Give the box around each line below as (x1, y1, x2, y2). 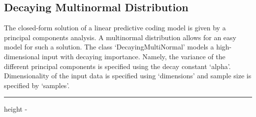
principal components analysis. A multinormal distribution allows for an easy (4, 32, 236, 42)
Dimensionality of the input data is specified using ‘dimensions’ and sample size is (4, 70, 252, 81)
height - (4, 104, 28, 114)
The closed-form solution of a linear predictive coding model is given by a (4, 23, 226, 33)
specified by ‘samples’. (4, 80, 70, 90)
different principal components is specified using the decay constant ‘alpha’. (4, 61, 231, 71)
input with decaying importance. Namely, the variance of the (42, 51, 225, 61)
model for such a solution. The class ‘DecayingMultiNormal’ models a (4, 42, 214, 52)
